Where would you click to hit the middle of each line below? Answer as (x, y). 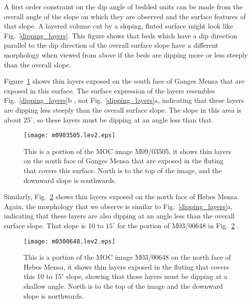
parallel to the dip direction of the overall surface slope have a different (111, 45)
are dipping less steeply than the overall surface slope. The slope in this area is (123, 109)
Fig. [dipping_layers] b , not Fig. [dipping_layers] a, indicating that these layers (124, 100)
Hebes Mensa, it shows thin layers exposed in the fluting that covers (126, 266)
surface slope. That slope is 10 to (54, 225)
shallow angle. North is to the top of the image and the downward (123, 286)
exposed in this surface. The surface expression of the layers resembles (110, 90)
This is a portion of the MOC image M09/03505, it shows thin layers (128, 151)
